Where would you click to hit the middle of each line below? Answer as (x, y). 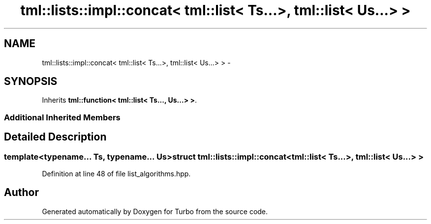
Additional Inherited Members (62, 117)
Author (21, 193)
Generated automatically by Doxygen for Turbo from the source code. (155, 211)
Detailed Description (55, 137)
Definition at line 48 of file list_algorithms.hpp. (116, 174)
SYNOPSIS (31, 82)
